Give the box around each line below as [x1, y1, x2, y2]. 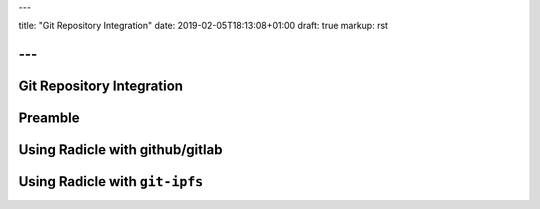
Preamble [18, 110, 80, 127]
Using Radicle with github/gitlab [18, 141, 223, 159]
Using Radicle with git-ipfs [18, 173, 204, 190]
